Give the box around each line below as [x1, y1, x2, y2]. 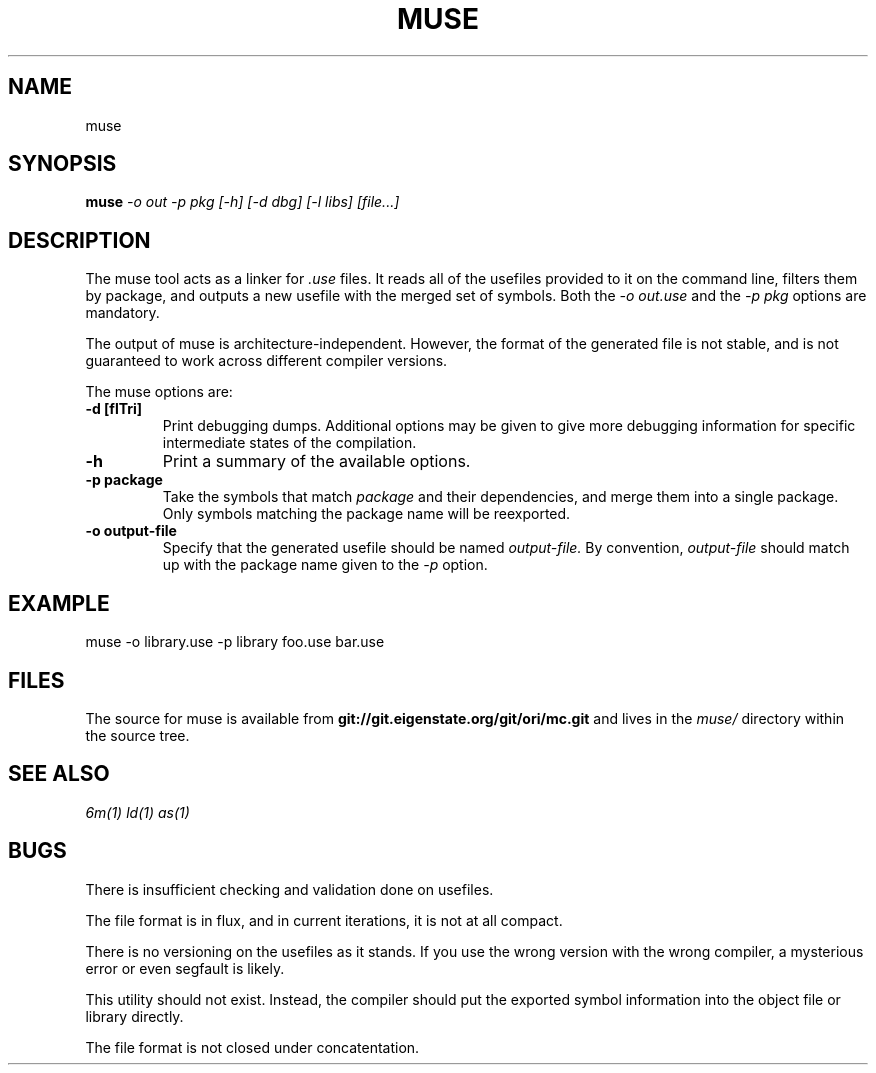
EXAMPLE [8, 590, 110, 616]
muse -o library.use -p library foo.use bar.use [85, 633, 385, 651]
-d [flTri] [85, 400, 143, 418]
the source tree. [85, 726, 190, 744]
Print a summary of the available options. [162, 451, 471, 472]
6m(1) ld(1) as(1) [85, 803, 190, 821]
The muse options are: [85, 383, 233, 401]
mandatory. [85, 304, 160, 322]
